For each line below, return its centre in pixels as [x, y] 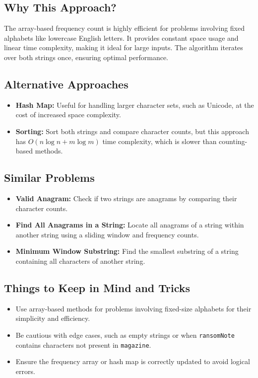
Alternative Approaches [66, 84]
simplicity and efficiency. [53, 318]
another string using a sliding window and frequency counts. [107, 234]
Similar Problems [49, 178]
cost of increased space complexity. [68, 114]
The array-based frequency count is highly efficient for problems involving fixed [124, 28]
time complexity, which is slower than [160, 141]
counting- [233, 141]
